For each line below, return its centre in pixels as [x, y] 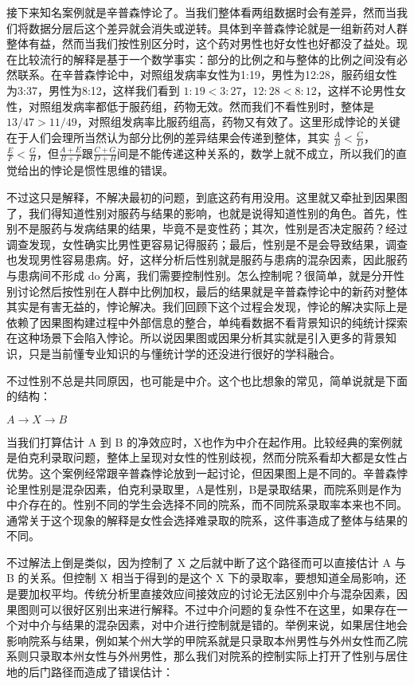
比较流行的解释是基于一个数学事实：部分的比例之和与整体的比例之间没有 [207, 59]
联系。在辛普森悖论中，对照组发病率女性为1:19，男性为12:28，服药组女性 [207, 75]
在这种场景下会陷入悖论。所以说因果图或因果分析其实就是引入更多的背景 [196, 338]
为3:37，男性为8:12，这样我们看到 [93, 90]
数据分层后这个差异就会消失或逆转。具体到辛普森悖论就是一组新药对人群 [218, 28]
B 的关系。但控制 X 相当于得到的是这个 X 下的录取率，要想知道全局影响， [201, 578]
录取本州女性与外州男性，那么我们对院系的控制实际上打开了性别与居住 [223, 656]
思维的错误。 [140, 170]
